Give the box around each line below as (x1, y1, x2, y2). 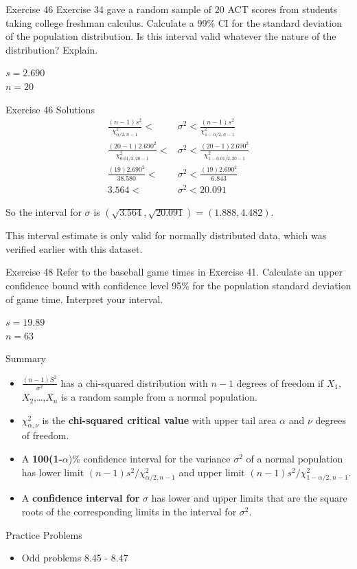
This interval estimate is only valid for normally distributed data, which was (5, 228, 327, 243)
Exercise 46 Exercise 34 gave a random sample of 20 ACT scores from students (5, 2, 338, 16)
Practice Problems (5, 527, 82, 542)
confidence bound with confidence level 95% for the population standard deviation (5, 278, 352, 292)
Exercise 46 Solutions (5, 102, 95, 116)
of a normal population (246, 451, 343, 466)
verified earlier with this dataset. (5, 241, 143, 256)
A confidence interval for (21, 491, 140, 505)
